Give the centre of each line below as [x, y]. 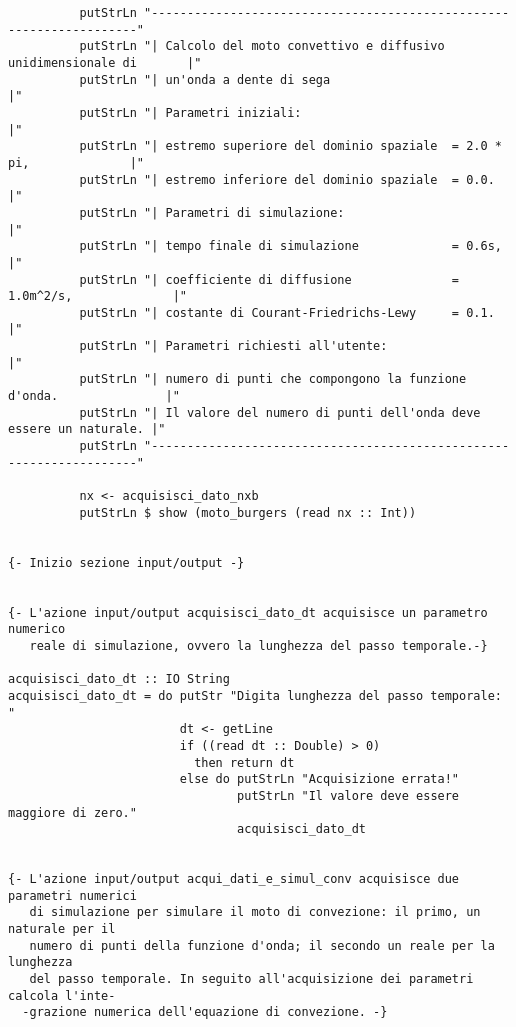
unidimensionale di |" [105, 62]
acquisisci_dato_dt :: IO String [119, 679]
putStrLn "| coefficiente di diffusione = [269, 279]
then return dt [244, 762]
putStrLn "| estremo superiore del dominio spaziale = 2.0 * [290, 146]
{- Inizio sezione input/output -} [126, 562]
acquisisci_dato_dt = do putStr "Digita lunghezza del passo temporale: [255, 695]
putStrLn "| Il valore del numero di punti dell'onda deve [280, 412]
